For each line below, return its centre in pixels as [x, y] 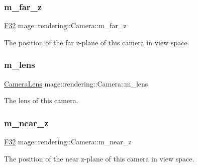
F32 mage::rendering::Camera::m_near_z [68, 142]
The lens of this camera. [41, 100]
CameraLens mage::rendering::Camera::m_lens [76, 83]
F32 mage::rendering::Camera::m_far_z [65, 25]
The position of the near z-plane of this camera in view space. [99, 158]
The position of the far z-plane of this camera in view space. [97, 42]
